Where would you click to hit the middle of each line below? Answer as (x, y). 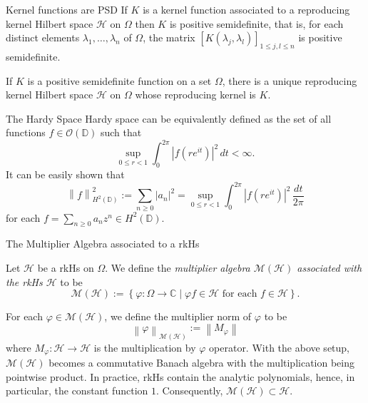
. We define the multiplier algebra (178, 268)
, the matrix (169, 37)
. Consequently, (189, 391)
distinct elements (43, 37)
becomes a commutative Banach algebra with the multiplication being (201, 363)
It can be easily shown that (65, 174)
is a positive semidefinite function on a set (119, 80)
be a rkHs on (66, 268)
